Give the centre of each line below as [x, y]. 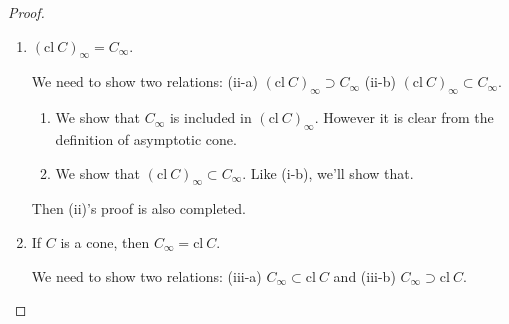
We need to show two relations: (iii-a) [146, 275]
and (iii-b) [364, 275]
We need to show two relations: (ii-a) [144, 81]
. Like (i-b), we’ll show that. [328, 172]
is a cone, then [105, 241]
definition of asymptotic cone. [146, 138]
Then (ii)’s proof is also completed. [138, 208]
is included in [210, 117]
